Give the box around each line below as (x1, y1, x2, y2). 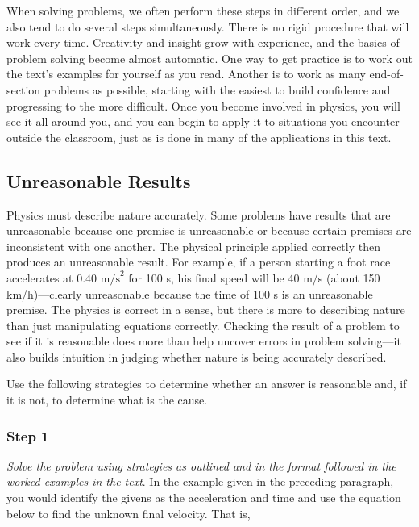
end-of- (369, 65, 404, 82)
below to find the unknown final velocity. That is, (6, 504, 251, 521)
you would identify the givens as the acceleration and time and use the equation (6, 489, 401, 506)
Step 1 (6, 425, 49, 445)
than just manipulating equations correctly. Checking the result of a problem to (6, 316, 400, 333)
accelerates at (6, 269, 73, 286)
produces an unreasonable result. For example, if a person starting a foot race (6, 253, 391, 270)
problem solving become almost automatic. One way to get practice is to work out (6, 49, 413, 66)
